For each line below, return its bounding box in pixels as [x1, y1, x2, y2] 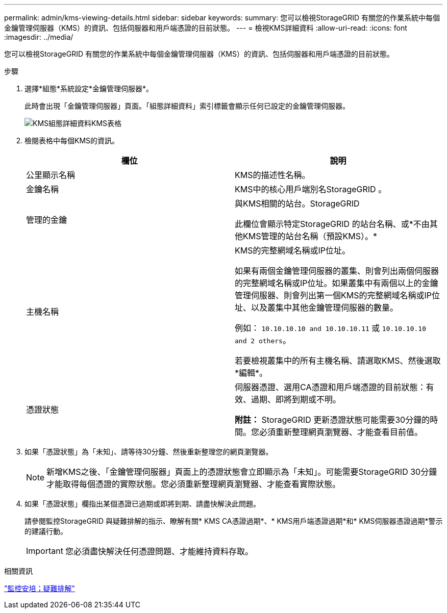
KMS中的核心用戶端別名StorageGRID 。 [235, 184, 387, 194]
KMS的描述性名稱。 [235, 170, 310, 180]
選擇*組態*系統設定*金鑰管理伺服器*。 [24, 84, 154, 93]
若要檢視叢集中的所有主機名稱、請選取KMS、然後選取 [235, 355, 441, 366]
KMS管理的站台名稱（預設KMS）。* [243, 231, 377, 241]
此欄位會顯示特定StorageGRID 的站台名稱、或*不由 [235, 219, 430, 229]
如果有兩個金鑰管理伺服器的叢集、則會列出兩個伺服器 [235, 266, 439, 276]
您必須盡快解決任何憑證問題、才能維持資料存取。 [65, 546, 253, 556]
